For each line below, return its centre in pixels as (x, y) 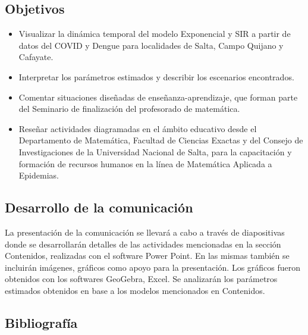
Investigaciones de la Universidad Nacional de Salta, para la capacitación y (155, 151)
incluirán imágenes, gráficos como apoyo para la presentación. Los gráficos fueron (153, 267)
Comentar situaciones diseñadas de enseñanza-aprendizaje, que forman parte (158, 97)
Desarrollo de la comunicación (99, 207)
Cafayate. (36, 57)
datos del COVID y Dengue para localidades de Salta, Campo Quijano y (151, 45)
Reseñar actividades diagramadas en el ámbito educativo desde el (138, 128)
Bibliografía (41, 322)
